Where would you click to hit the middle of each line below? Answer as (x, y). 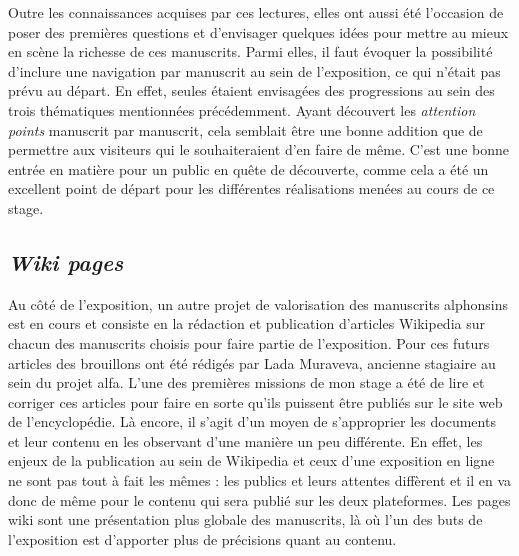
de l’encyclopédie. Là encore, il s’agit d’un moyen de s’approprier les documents (252, 421)
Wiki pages (66, 261)
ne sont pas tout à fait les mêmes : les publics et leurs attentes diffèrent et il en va (260, 480)
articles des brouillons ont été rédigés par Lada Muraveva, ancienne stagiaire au (252, 362)
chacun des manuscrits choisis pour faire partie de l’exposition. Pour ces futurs (249, 342)
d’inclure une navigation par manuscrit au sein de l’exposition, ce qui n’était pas (254, 70)
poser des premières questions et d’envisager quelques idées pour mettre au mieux (258, 31)
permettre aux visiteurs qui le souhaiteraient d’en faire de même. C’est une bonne (258, 149)
